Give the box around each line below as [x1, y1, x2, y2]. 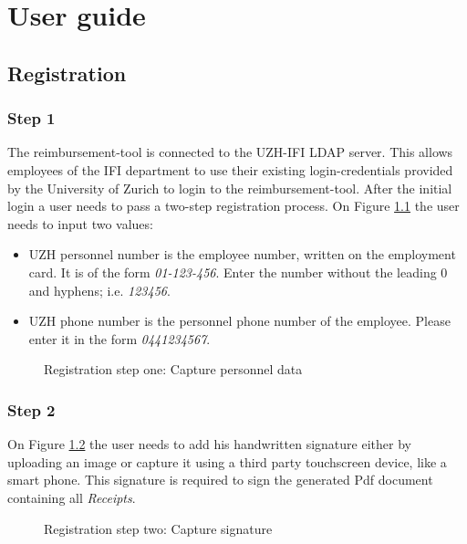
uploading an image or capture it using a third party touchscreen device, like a [7, 452, 447, 471]
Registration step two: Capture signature [44, 518, 273, 538]
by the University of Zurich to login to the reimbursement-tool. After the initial [7, 178, 452, 197]
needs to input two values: [7, 214, 153, 233]
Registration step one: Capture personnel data [44, 360, 303, 379]
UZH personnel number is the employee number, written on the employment [28, 245, 456, 264]
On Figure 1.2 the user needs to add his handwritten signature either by [7, 434, 411, 454]
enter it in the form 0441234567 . [28, 329, 211, 348]
